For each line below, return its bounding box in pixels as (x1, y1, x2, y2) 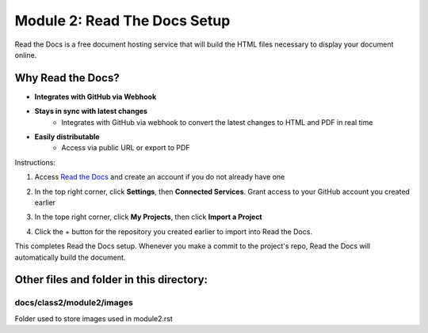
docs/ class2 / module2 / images (14, 297, 134, 308)
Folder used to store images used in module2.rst (14, 313, 174, 324)
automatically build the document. (14, 252, 126, 262)
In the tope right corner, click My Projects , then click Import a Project (34, 212, 262, 221)
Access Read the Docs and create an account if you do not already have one (34, 172, 285, 182)
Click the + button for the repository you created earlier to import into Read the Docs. (34, 226, 313, 237)
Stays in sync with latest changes (34, 107, 148, 116)
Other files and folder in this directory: (14, 273, 208, 286)
